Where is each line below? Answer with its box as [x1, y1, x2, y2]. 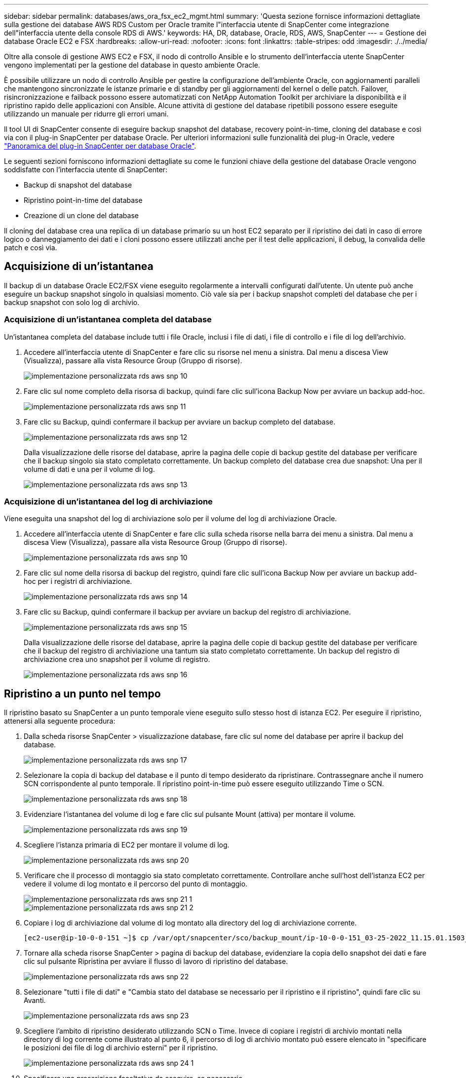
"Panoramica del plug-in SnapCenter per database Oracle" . [4, 142, 196, 150]
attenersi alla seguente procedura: [4, 717, 116, 726]
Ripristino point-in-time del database [24, 196, 143, 204]
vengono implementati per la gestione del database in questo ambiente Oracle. [4, 61, 260, 69]
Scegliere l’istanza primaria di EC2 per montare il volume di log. [24, 841, 230, 849]
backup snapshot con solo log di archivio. [4, 298, 140, 307]
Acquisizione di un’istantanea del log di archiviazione [4, 496, 213, 506]
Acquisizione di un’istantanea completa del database [4, 314, 212, 325]
